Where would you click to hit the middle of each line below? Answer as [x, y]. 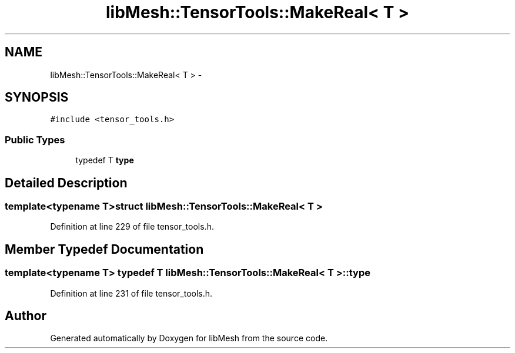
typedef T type [105, 160]
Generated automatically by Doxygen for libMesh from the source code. [189, 338]
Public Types [35, 139]
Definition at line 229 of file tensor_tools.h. [132, 227]
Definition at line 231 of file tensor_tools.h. [131, 293]
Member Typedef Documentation [104, 249]
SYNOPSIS [37, 98]
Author [26, 316]
